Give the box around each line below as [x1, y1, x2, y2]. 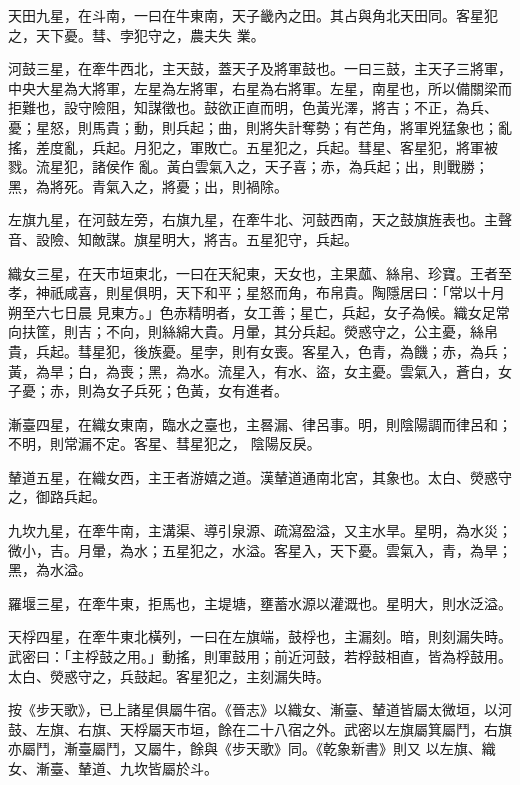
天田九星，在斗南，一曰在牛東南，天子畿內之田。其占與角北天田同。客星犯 [8, 5, 498, 25]
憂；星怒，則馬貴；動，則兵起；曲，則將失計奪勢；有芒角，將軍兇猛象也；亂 [8, 116, 512, 137]
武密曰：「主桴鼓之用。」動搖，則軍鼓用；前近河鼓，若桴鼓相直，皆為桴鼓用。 [8, 646, 512, 667]
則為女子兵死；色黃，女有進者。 [77, 380, 288, 401]
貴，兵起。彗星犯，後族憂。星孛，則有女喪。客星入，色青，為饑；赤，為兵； [8, 340, 512, 361]
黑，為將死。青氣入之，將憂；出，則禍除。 [8, 175, 288, 196]
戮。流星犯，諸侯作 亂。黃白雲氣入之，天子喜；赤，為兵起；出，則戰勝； [8, 156, 489, 177]
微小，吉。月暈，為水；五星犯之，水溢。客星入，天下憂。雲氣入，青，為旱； [8, 539, 512, 560]
